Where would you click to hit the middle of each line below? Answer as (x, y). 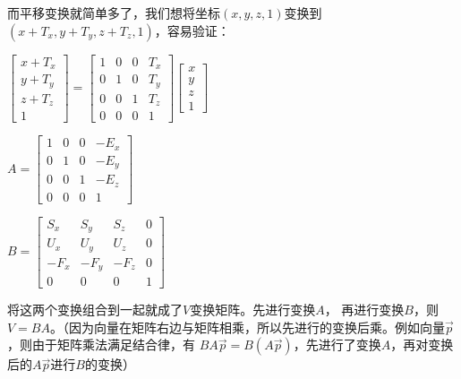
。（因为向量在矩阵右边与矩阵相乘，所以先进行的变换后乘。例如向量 (247, 327)
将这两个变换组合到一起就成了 (95, 310)
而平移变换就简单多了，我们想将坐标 (114, 13)
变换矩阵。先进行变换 (253, 310)
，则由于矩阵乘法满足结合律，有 (101, 345)
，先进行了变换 (337, 345)
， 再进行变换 (364, 310)
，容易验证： (192, 30)
